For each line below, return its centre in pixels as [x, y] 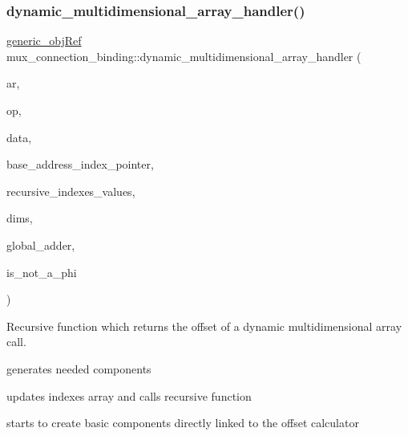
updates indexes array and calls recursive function [129, 395]
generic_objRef [44, 41]
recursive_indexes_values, [71, 191]
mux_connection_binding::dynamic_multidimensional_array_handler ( [184, 56]
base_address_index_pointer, [80, 164]
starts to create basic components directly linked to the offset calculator [183, 423]
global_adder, [41, 244]
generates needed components [79, 368]
